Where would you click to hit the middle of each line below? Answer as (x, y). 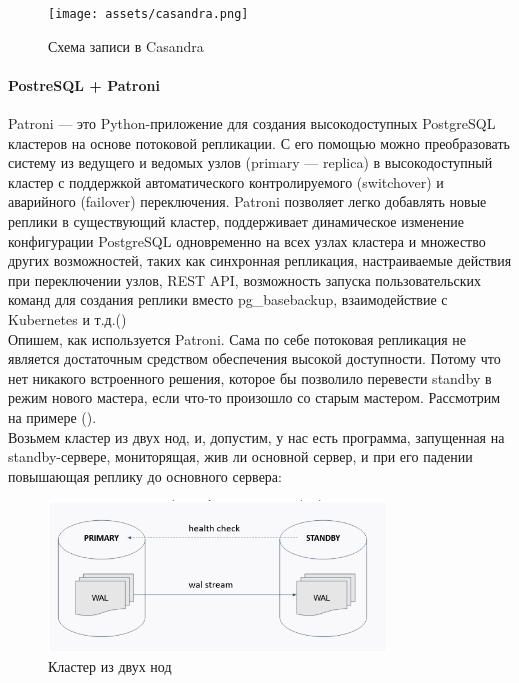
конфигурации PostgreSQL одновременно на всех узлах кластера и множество (247, 240)
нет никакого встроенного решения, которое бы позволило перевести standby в (250, 377)
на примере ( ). (52, 416)
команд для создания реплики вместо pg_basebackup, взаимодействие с (228, 299)
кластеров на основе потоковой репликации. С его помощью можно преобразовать (259, 142)
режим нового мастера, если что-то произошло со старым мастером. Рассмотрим (254, 397)
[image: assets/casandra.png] (148, 14)
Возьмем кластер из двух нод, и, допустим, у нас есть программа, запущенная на (256, 436)
